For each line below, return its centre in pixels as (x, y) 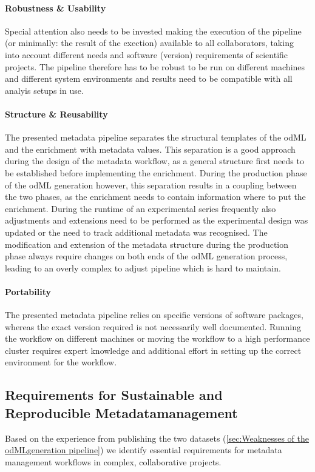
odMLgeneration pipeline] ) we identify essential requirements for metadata (144, 450)
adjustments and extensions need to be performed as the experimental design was (157, 220)
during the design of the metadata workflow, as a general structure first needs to (154, 161)
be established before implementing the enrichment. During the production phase (156, 172)
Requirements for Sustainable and (114, 395)
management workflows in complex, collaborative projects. (113, 461)
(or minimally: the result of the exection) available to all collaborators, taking (149, 43)
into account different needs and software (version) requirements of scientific (147, 54)
